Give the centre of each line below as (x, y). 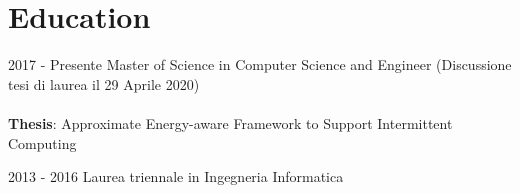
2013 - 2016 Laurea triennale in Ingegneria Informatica (176, 176)
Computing (42, 142)
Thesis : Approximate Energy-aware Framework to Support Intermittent (230, 122)
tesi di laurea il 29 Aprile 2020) (104, 83)
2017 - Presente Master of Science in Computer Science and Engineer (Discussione (260, 64)
